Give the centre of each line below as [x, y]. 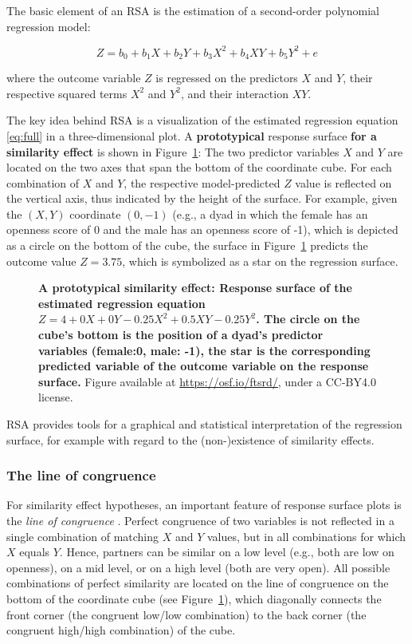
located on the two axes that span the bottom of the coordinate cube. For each [199, 167]
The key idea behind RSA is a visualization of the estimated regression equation [202, 120]
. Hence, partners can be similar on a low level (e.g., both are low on [227, 552]
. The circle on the [308, 319]
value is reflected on [343, 182]
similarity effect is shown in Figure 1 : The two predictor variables [173, 151]
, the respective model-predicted [202, 182]
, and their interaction [234, 93]
